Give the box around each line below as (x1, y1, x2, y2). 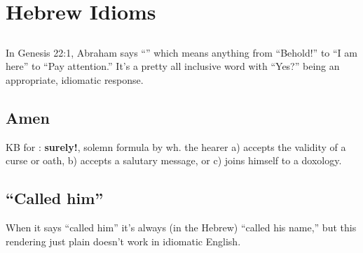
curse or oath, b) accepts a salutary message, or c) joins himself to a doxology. (6, 153, 342, 168)
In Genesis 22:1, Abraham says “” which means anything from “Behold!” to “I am (6, 45, 357, 59)
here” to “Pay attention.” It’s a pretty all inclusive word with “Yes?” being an (6, 59, 340, 73)
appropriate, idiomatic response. (6, 72, 144, 87)
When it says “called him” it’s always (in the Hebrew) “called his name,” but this (6, 220, 357, 235)
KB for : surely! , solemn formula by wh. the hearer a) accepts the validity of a (6, 139, 346, 154)
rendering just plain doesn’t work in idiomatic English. (6, 233, 241, 248)
